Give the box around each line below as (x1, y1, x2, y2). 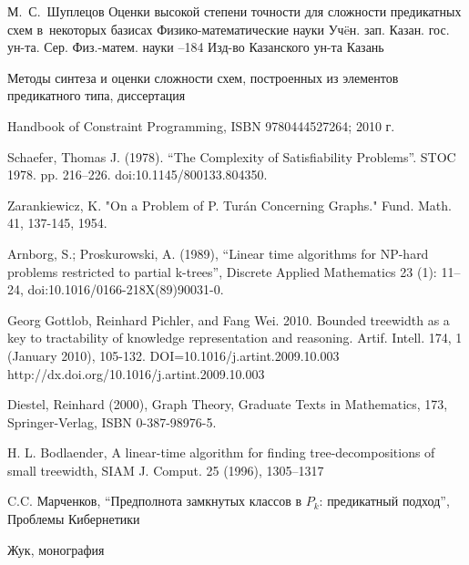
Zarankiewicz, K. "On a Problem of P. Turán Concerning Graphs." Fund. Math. (7, 195, 452, 214)
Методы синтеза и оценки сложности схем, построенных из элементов (7, 67, 399, 87)
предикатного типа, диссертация (7, 86, 186, 105)
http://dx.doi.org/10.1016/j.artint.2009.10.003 (7, 364, 265, 383)
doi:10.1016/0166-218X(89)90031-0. (27, 280, 224, 299)
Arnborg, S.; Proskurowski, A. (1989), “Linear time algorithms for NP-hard (7, 243, 429, 262)
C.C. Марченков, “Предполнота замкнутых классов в (7, 491, 302, 510)
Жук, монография (7, 539, 105, 559)
